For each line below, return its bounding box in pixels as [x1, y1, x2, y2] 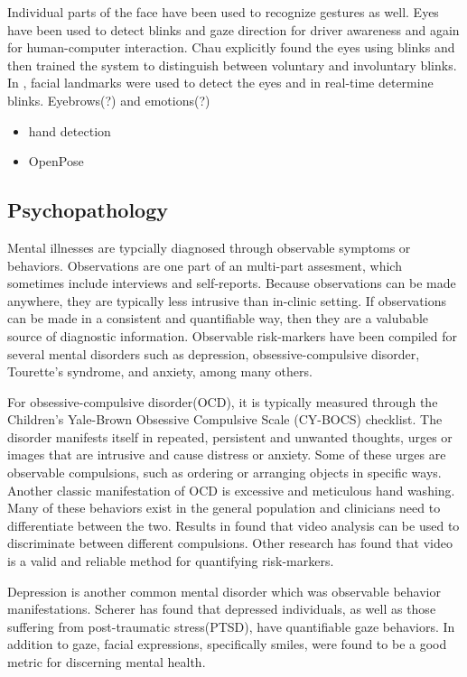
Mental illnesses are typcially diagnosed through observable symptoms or [7, 237, 411, 256]
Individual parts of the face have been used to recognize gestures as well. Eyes [7, 3, 439, 21]
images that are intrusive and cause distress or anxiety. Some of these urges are [7, 445, 446, 464]
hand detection [28, 121, 111, 140]
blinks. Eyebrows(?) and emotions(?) [7, 90, 210, 109]
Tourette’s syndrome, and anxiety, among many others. [7, 362, 313, 381]
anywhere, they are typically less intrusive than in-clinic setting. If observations [7, 291, 446, 310]
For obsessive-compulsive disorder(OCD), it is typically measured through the [7, 392, 438, 411]
